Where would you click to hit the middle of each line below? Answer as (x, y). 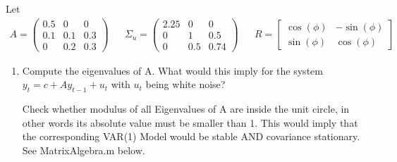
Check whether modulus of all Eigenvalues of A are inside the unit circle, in (186, 109)
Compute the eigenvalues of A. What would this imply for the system (172, 70)
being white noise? (185, 84)
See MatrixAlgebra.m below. (84, 150)
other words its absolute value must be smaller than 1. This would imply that (190, 122)
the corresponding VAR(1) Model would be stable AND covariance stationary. (191, 136)
